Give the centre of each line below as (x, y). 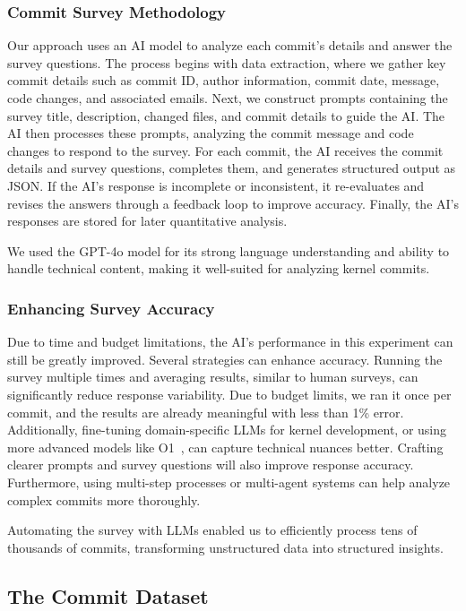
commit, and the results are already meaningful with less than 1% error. (206, 412)
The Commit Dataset (108, 595)
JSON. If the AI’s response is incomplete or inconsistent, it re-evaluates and (216, 185)
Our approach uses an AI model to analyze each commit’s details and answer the (230, 45)
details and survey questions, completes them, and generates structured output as (232, 168)
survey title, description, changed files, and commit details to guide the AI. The (226, 115)
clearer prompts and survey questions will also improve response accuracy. (211, 465)
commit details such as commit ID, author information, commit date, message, (224, 80)
